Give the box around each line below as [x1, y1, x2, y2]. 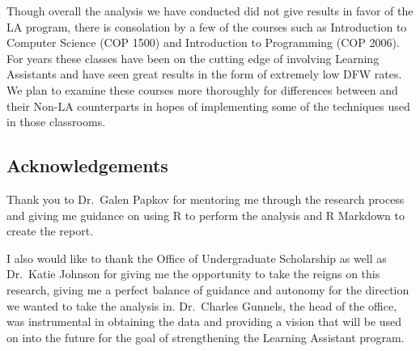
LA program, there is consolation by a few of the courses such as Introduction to [6, 18, 407, 35]
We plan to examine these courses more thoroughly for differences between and [6, 81, 398, 98]
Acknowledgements [6, 153, 168, 178]
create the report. [6, 222, 94, 239]
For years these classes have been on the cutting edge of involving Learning [6, 49, 380, 66]
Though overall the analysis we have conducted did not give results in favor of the [6, 2, 414, 19]
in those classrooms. [6, 113, 106, 130]
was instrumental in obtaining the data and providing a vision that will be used [6, 313, 402, 330]
